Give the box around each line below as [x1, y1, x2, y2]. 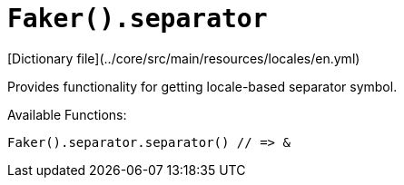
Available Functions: [7, 106, 127, 122]
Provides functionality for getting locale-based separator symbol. [7, 78, 398, 94]
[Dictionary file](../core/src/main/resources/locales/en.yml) [7, 50, 360, 66]
